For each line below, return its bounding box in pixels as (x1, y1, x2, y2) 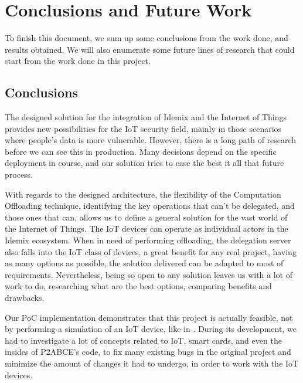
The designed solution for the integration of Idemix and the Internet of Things (5, 111, 287, 123)
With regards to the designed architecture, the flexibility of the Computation (5, 188, 281, 200)
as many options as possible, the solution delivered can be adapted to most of (5, 257, 284, 269)
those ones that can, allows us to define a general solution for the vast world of (5, 211, 288, 223)
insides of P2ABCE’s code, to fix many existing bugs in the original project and (5, 345, 291, 358)
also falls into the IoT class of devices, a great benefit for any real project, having (5, 245, 297, 257)
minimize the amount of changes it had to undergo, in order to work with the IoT (5, 357, 299, 369)
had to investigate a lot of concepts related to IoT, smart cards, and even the (5, 334, 282, 346)
